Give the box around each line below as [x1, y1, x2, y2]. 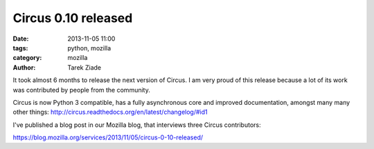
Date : [12, 34, 29, 43]
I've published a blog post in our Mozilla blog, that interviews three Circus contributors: [12, 121, 261, 129]
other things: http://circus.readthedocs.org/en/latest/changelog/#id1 [12, 108, 208, 117]
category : [12, 54, 42, 62]
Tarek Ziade [67, 63, 102, 72]
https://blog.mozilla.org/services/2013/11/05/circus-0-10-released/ [12, 133, 204, 141]
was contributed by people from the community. [12, 86, 150, 94]
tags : [12, 43, 28, 52]
